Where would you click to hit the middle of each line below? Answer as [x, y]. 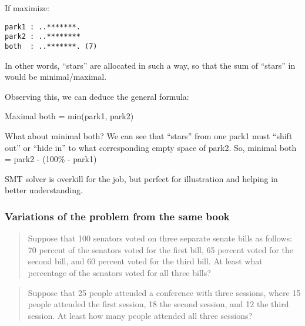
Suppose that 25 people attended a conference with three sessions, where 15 [164, 292]
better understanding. [44, 190]
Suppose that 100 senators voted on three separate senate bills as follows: [160, 238]
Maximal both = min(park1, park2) [69, 116]
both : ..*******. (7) [51, 46]
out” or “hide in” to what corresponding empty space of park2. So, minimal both [151, 147]
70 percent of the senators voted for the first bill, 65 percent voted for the [160, 249]
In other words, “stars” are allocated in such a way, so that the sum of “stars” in [150, 65]
